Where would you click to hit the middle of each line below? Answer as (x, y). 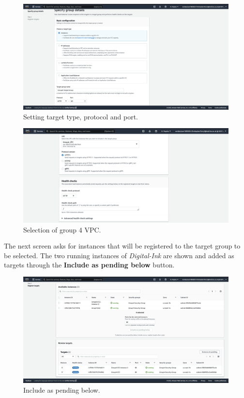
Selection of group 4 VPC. (62, 229)
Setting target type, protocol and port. (81, 116)
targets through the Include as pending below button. (89, 265)
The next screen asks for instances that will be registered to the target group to (122, 246)
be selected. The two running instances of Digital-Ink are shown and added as (119, 255)
